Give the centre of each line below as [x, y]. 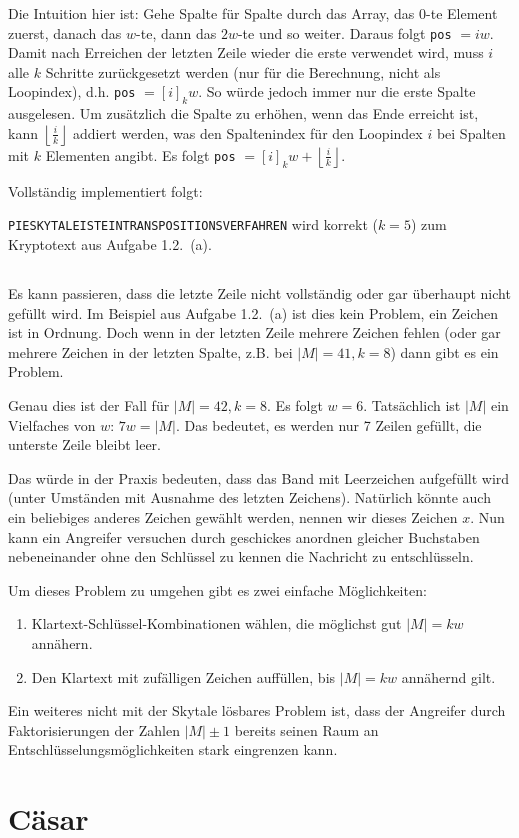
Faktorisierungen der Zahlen [94, 729]
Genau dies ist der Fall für [89, 405]
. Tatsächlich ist [412, 405]
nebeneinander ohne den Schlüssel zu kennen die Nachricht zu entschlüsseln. [241, 556]
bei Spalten [471, 132]
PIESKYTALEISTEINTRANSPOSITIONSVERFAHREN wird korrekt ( [193, 224]
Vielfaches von [52, 424]
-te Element [462, 13]
